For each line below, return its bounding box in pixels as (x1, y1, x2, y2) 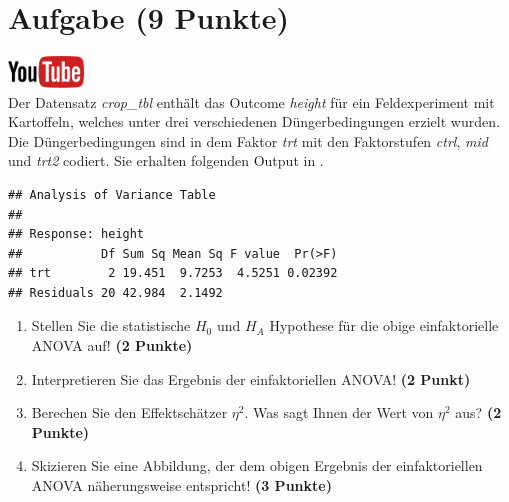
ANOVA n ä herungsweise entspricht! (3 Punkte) (31, 475, 332, 496)
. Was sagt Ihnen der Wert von (244, 402, 434, 423)
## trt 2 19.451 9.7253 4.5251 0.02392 (8, 266, 338, 281)
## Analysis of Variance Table (8, 187, 216, 202)
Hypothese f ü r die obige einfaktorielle (269, 315, 499, 336)
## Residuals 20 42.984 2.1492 (8, 285, 223, 300)
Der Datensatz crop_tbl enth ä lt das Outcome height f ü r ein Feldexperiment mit (8, 91, 495, 112)
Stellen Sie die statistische (31, 315, 191, 336)
